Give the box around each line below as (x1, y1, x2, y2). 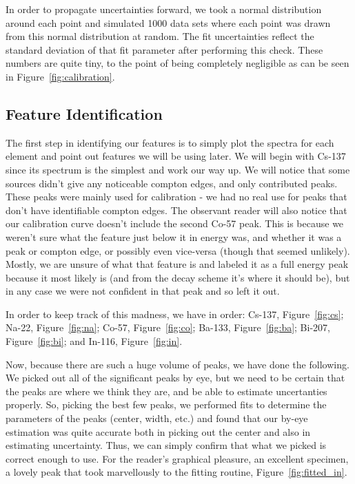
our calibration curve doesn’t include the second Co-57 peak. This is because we (6, 216, 344, 231)
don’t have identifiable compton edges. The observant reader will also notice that (6, 202, 347, 217)
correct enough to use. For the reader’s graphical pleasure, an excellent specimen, (6, 451, 349, 465)
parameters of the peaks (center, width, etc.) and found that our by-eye (6, 411, 308, 425)
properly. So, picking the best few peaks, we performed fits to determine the (6, 397, 327, 412)
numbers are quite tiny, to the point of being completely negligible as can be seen (6, 56, 349, 70)
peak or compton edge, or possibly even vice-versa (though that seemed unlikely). (6, 243, 350, 257)
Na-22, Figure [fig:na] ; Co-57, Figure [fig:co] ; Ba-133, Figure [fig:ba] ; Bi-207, (6, 320, 330, 335)
